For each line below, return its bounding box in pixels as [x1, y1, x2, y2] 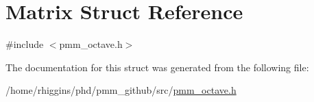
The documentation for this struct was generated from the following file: [5, 60, 309, 74]
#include [5, 37, 44, 51]
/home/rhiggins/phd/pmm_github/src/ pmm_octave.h [5, 83, 237, 97]
